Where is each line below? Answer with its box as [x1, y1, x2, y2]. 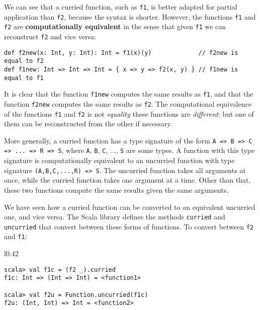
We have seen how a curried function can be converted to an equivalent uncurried [4, 201, 255, 212]
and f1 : [4, 231, 27, 242]
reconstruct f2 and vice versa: [4, 31, 96, 41]
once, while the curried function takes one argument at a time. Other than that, [4, 175, 251, 185]
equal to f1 [4, 74, 44, 82]
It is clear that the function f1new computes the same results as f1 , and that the [4, 89, 253, 99]
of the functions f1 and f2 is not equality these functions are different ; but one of [4, 108, 254, 119]
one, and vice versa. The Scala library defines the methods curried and [4, 211, 225, 222]
